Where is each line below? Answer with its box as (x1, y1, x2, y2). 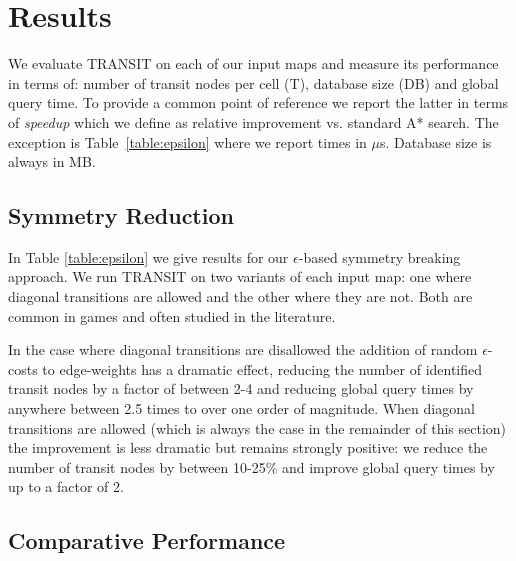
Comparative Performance (8, 525, 286, 556)
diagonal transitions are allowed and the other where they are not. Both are (8, 286, 473, 307)
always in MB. (8, 151, 96, 172)
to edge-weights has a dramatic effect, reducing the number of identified (42, 358, 483, 379)
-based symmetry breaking (298, 246, 461, 267)
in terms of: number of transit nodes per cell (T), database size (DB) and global (8, 72, 499, 93)
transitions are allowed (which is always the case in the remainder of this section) (8, 417, 507, 438)
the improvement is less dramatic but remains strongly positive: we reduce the (8, 437, 488, 458)
